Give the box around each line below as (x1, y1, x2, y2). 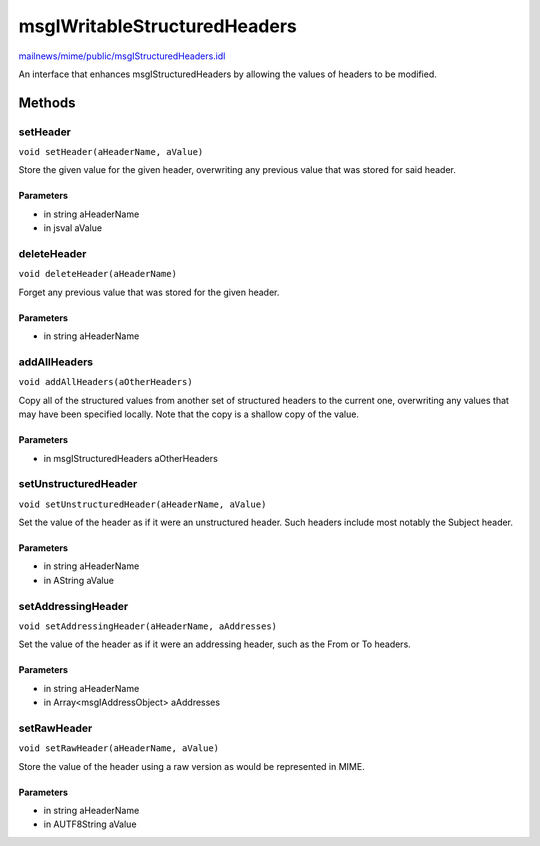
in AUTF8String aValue (43, 818, 137, 830)
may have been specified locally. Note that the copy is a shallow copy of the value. (18, 408, 360, 420)
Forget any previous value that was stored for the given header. (18, 286, 280, 298)
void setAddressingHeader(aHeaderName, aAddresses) (18, 620, 278, 632)
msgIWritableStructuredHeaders (18, 15, 297, 37)
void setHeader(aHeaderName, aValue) (18, 146, 204, 158)
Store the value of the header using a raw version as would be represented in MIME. (18, 760, 365, 772)
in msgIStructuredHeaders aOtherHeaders (43, 452, 219, 464)
